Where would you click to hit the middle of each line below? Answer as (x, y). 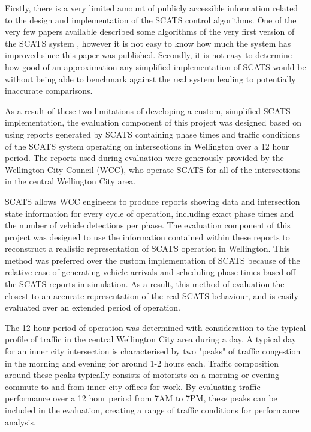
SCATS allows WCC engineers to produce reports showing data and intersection (153, 201)
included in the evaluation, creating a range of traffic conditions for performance (152, 410)
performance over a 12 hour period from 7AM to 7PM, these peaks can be (141, 398)
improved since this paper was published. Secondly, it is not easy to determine (148, 55)
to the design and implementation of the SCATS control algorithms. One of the (151, 20)
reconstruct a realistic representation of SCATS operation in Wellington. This (147, 248)
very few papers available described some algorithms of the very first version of (150, 32)
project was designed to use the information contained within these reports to (147, 236)
